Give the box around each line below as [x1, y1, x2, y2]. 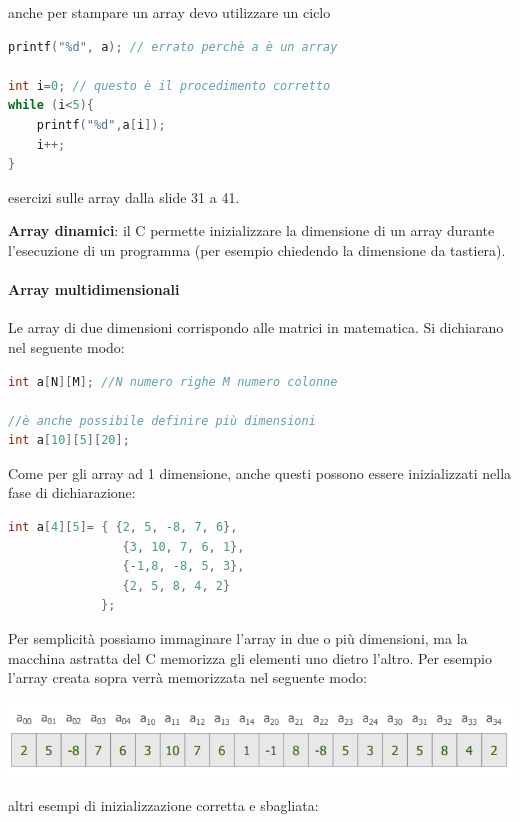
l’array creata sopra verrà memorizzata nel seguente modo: [8, 667, 367, 688]
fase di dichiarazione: [8, 482, 136, 503]
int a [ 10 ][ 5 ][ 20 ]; [8, 433, 130, 448]
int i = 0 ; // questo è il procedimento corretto [8, 78, 331, 93]
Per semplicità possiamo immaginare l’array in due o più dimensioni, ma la [8, 628, 468, 649]
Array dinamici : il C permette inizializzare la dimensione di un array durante [8, 220, 495, 241]
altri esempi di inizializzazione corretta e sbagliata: [8, 795, 319, 816]
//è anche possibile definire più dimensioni [8, 413, 316, 428]
